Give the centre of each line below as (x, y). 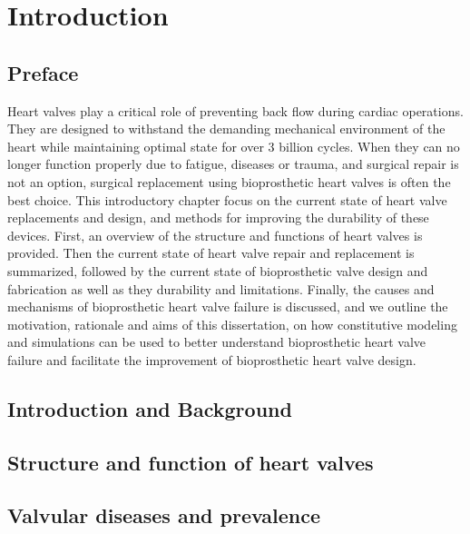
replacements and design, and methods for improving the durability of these (218, 218)
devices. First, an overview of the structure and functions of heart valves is (215, 235)
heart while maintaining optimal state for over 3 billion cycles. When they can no (234, 146)
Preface (43, 72)
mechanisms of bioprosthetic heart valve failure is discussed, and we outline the (228, 307)
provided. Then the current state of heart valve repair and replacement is (211, 253)
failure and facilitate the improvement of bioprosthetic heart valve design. (212, 359)
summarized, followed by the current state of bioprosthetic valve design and (218, 270)
